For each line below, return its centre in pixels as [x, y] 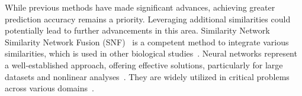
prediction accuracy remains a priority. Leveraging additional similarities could [148, 19]
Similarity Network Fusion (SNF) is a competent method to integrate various [147, 42]
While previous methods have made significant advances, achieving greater [140, 7]
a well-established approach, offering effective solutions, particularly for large [144, 64]
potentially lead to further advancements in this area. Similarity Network [137, 30]
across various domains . [49, 88]
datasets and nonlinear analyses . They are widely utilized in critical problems [147, 76]
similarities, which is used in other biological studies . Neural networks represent [151, 53]
